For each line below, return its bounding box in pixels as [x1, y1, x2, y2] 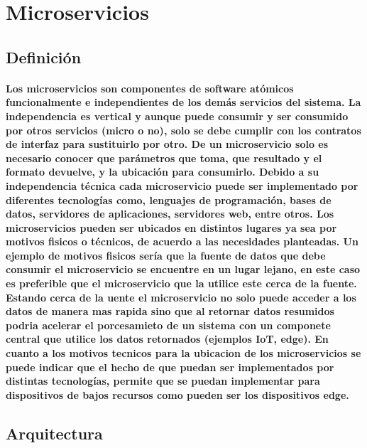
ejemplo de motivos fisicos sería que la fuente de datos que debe [6, 247, 326, 262]
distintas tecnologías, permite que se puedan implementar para [6, 373, 320, 388]
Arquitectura [6, 422, 103, 444]
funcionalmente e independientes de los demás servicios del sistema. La [6, 95, 361, 110]
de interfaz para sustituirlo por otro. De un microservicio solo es [6, 137, 329, 151]
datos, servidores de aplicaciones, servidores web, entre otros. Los [6, 206, 334, 221]
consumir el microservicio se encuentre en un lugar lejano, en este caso [6, 262, 361, 277]
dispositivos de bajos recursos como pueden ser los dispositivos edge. [6, 387, 349, 402]
